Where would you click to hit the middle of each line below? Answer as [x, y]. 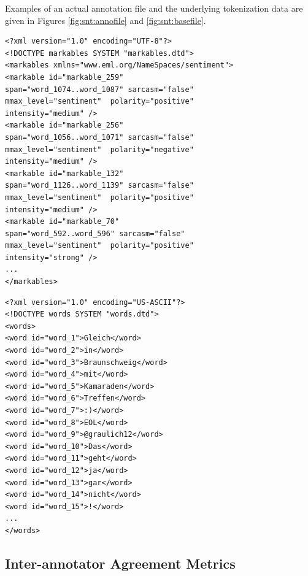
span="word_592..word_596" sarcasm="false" [95, 233]
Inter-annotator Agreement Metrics [120, 563]
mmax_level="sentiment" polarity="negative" [99, 149]
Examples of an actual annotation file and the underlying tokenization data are [154, 8]
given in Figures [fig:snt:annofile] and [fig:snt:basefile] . [106, 20]
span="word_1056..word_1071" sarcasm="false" [99, 137]
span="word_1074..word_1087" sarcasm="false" [99, 89]
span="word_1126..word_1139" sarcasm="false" [99, 186]
